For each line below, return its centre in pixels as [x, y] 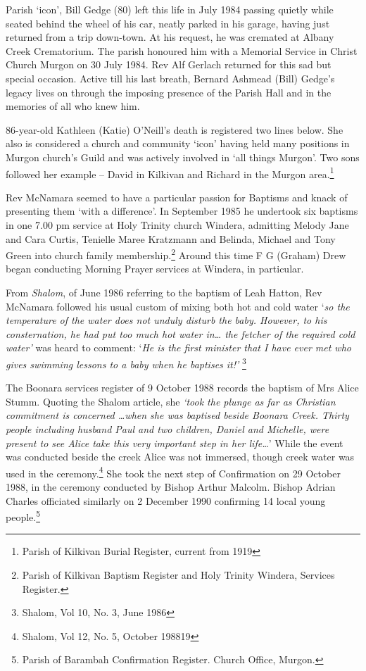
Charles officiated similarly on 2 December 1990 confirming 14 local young [166, 500]
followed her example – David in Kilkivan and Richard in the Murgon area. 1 [170, 173]
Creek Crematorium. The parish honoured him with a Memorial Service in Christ [182, 50]
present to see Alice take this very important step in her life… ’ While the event [175, 443]
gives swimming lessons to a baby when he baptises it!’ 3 [126, 363]
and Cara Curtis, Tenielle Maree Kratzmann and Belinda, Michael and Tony [171, 238]
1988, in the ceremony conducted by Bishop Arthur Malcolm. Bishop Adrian [171, 487]
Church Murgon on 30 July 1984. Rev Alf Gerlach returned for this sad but [169, 64]
